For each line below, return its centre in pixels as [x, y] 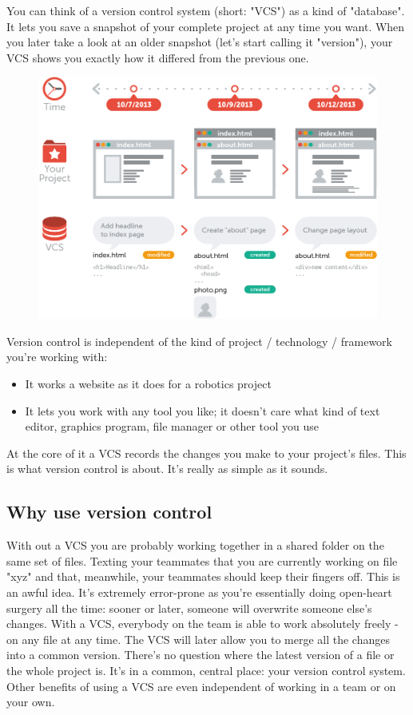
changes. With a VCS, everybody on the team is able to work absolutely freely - [203, 624]
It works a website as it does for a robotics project [148, 384]
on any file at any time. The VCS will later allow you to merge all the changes [198, 639]
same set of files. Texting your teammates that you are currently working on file [202, 560]
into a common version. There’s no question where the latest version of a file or [201, 655]
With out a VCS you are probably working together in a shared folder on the [195, 545]
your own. [31, 702]
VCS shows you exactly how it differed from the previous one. [158, 57]
